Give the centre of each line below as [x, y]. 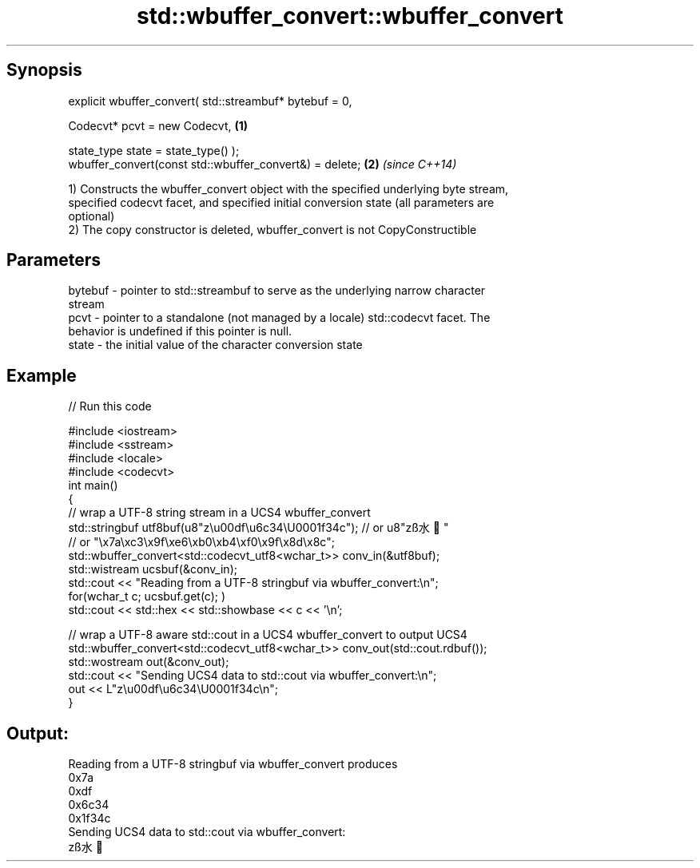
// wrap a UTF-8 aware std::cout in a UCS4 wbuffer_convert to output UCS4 [268, 635]
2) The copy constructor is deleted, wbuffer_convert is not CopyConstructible [272, 229]
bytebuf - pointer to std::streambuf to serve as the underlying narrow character [277, 291]
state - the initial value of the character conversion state [215, 345]
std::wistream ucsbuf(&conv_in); [153, 569]
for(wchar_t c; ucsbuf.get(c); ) [147, 597]
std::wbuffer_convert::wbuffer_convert [350, 16]
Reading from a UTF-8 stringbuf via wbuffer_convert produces [233, 764]
